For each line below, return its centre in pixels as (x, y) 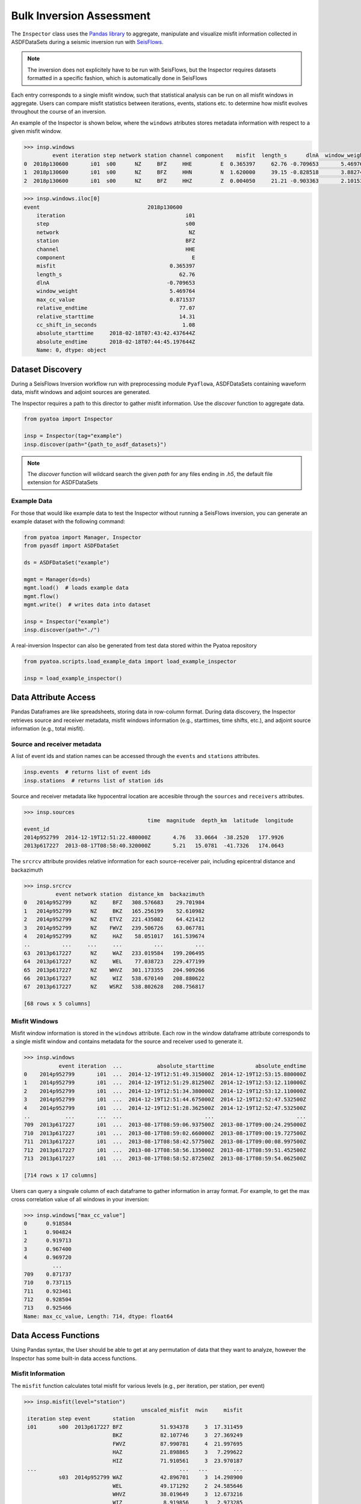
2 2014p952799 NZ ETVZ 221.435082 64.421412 (114, 920)
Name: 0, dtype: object (71, 350)
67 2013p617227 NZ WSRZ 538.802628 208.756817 (114, 987)
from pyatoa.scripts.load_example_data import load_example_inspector (130, 661)
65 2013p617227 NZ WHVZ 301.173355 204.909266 (114, 970)
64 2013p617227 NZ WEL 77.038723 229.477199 (114, 962)
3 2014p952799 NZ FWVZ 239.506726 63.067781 (114, 928)
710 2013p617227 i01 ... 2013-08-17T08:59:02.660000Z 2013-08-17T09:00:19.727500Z (165, 1133)
